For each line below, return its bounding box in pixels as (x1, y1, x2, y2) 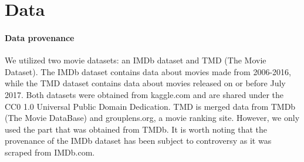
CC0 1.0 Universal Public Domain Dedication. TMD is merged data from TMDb (5, 100, 296, 112)
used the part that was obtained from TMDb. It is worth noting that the (5, 123, 268, 135)
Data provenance (5, 31, 75, 43)
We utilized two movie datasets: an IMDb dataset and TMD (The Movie (5, 54, 266, 66)
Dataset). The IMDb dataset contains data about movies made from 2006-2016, (5, 65, 291, 77)
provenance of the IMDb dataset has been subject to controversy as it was (5, 134, 272, 147)
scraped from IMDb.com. (5, 146, 95, 158)
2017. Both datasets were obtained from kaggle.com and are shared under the (5, 88, 284, 100)
